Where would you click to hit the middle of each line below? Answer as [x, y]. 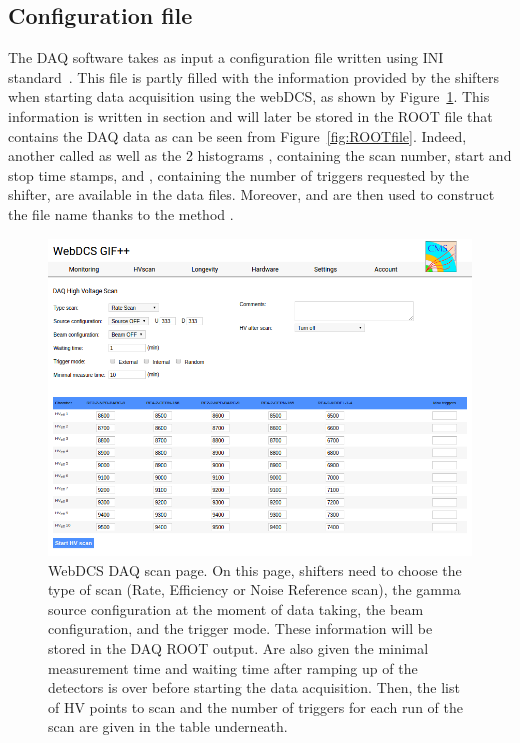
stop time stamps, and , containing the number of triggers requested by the [238, 174]
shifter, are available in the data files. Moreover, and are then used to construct [251, 194]
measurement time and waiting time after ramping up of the [233, 667]
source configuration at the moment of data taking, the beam [236, 608]
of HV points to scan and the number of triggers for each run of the [255, 706]
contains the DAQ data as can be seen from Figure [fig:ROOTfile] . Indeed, [237, 135]
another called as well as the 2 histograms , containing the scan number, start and [260, 155]
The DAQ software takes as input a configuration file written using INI [226, 57]
